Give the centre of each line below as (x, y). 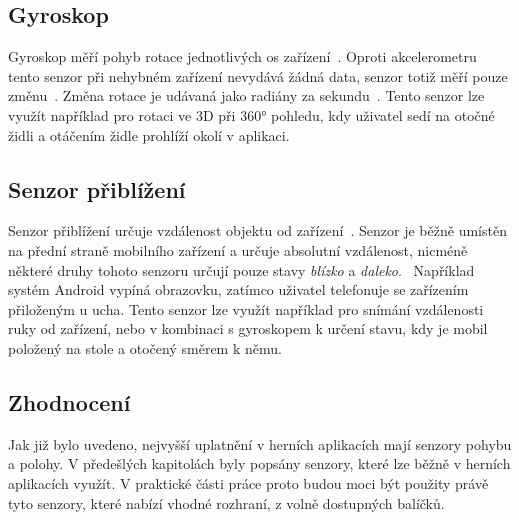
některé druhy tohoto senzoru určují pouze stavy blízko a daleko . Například (241, 269)
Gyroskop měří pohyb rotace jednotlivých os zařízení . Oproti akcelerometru (242, 56)
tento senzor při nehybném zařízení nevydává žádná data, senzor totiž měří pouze (258, 75)
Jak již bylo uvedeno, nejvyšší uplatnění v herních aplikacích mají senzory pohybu (260, 443)
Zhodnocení (69, 401)
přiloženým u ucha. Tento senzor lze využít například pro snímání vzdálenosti (246, 308)
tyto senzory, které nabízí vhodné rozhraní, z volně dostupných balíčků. (226, 502)
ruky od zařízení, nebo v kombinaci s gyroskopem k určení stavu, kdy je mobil (248, 328)
